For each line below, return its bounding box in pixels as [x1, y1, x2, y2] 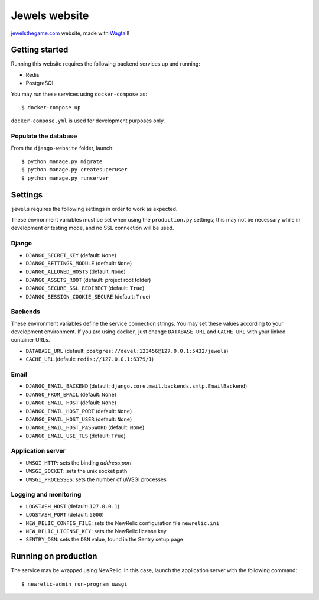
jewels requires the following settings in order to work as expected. [11, 205, 178, 212]
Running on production [11, 552, 97, 562]
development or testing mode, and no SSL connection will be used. [11, 225, 174, 232]
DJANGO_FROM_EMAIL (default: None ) [25, 391, 116, 398]
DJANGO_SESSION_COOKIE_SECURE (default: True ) [25, 293, 151, 300]
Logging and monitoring [11, 491, 82, 499]
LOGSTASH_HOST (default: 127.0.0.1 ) [25, 502, 120, 510]
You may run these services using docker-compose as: [11, 90, 147, 98]
